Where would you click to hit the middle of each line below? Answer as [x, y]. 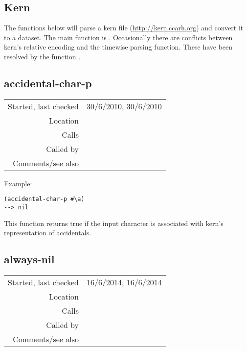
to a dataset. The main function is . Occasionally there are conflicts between [118, 37]
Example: [18, 183]
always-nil [29, 259]
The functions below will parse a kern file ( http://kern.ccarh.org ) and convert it [124, 28]
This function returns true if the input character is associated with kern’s [114, 223]
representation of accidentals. [47, 233]
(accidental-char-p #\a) [44, 199]
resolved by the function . [42, 56]
